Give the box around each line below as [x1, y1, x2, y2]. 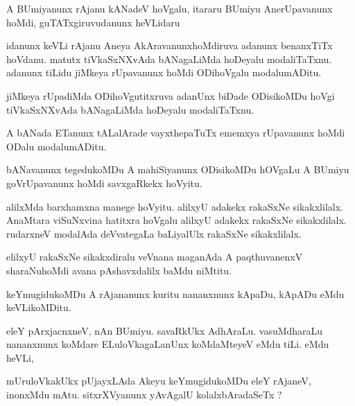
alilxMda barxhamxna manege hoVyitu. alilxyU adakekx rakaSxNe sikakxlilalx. [6, 199, 343, 213]
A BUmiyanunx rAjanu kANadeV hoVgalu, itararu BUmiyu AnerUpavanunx [6, 1, 333, 15]
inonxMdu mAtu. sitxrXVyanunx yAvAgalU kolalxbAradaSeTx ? [6, 387, 282, 402]
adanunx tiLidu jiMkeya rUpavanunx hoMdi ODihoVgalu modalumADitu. [6, 65, 322, 80]
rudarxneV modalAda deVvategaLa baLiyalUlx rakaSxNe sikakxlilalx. [6, 226, 302, 240]
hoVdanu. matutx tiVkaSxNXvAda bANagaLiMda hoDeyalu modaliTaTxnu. [6, 51, 332, 66]
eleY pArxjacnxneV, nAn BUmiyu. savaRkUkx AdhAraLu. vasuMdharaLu [6, 323, 323, 337]
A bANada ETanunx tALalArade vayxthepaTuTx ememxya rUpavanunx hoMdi [6, 125, 345, 140]
